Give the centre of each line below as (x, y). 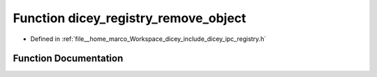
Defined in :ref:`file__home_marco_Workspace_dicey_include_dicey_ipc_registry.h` (148, 39)
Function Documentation (68, 59)
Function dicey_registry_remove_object (130, 18)
